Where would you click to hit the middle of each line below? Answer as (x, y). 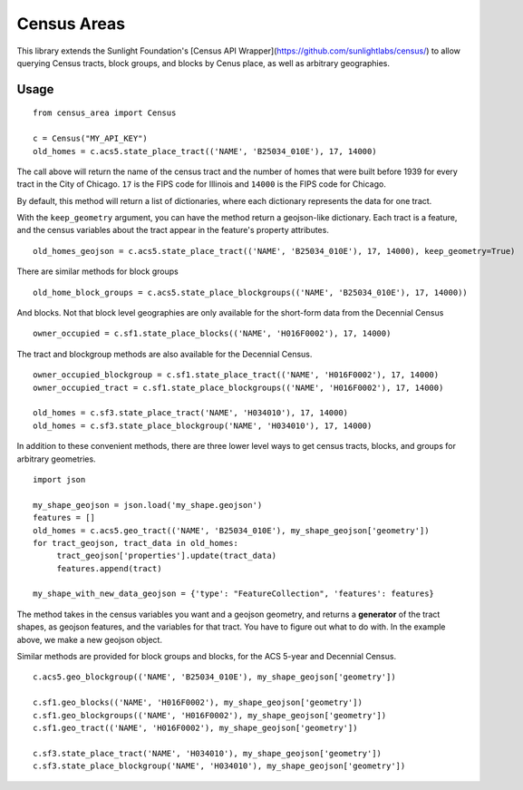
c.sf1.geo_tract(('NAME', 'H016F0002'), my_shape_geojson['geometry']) (195, 727)
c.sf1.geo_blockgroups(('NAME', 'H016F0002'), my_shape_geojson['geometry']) (210, 715)
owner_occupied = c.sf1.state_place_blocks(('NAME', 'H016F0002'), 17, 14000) (212, 334)
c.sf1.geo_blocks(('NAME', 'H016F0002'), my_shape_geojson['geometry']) (198, 702)
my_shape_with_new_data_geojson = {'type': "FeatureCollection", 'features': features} (234, 594)
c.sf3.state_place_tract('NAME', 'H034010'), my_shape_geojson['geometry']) (208, 753)
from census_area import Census (105, 113)
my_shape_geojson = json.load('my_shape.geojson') (148, 505)
